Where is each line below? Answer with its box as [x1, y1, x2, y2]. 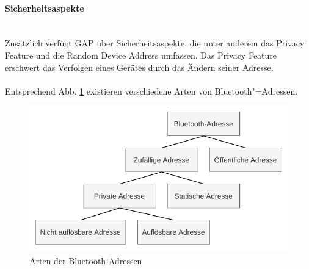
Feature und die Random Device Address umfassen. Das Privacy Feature [5, 48, 277, 61]
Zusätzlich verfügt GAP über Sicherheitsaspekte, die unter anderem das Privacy [5, 37, 305, 49]
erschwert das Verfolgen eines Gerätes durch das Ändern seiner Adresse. [5, 60, 274, 73]
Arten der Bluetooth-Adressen [29, 254, 142, 267]
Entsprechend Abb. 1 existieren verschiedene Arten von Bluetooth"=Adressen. [5, 84, 298, 97]
